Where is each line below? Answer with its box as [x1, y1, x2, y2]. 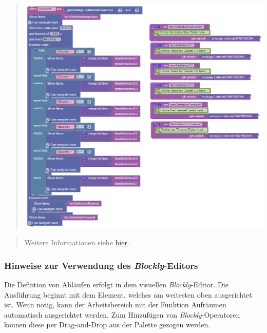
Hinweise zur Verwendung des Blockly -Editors [4, 259, 198, 271]
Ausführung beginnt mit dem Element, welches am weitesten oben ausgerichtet [4, 289, 252, 300]
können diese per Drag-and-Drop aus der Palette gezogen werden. [4, 319, 211, 330]
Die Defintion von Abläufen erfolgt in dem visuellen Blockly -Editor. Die [4, 279, 228, 289]
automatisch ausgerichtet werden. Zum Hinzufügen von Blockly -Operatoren [4, 309, 240, 320]
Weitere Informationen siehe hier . [24, 237, 129, 248]
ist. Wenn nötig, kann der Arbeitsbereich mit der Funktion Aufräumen [4, 299, 226, 310]
